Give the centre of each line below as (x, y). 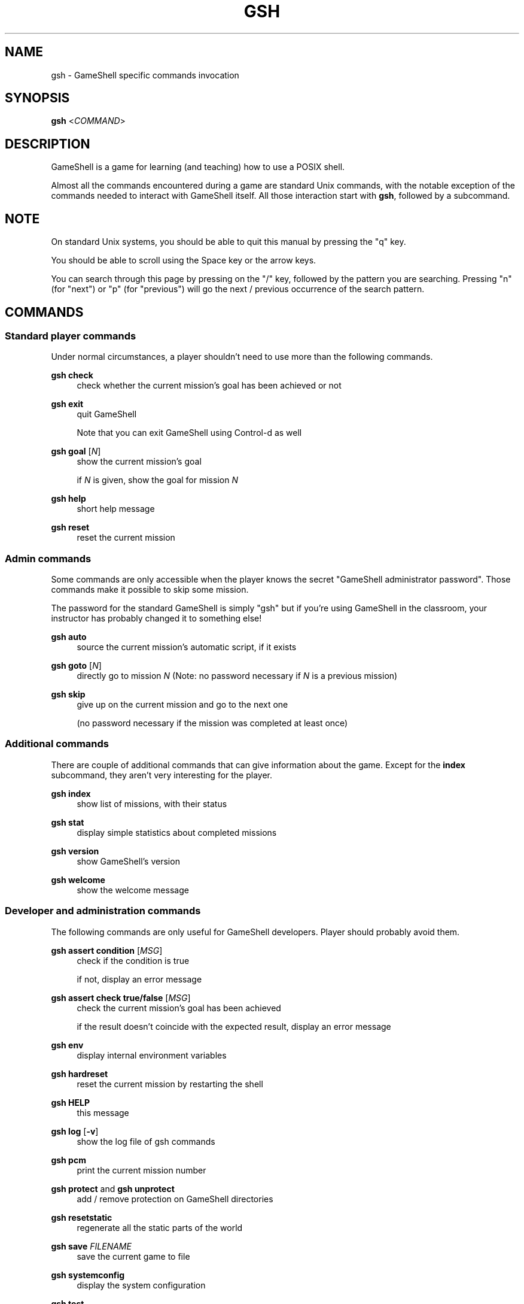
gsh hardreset (80, 1073)
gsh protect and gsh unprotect (113, 1188)
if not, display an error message (139, 979)
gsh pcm (68, 1160)
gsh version (75, 851)
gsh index (71, 793)
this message (103, 1112)
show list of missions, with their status (152, 803)
